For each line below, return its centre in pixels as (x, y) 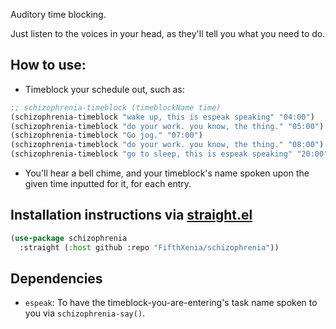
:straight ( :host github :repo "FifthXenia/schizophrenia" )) (149, 247)
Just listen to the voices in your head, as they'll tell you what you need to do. (168, 33)
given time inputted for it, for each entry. (108, 184)
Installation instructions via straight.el (131, 215)
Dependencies (56, 279)
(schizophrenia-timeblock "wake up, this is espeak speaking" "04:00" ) (162, 117)
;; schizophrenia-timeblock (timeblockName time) (116, 107)
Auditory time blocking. (58, 14)
